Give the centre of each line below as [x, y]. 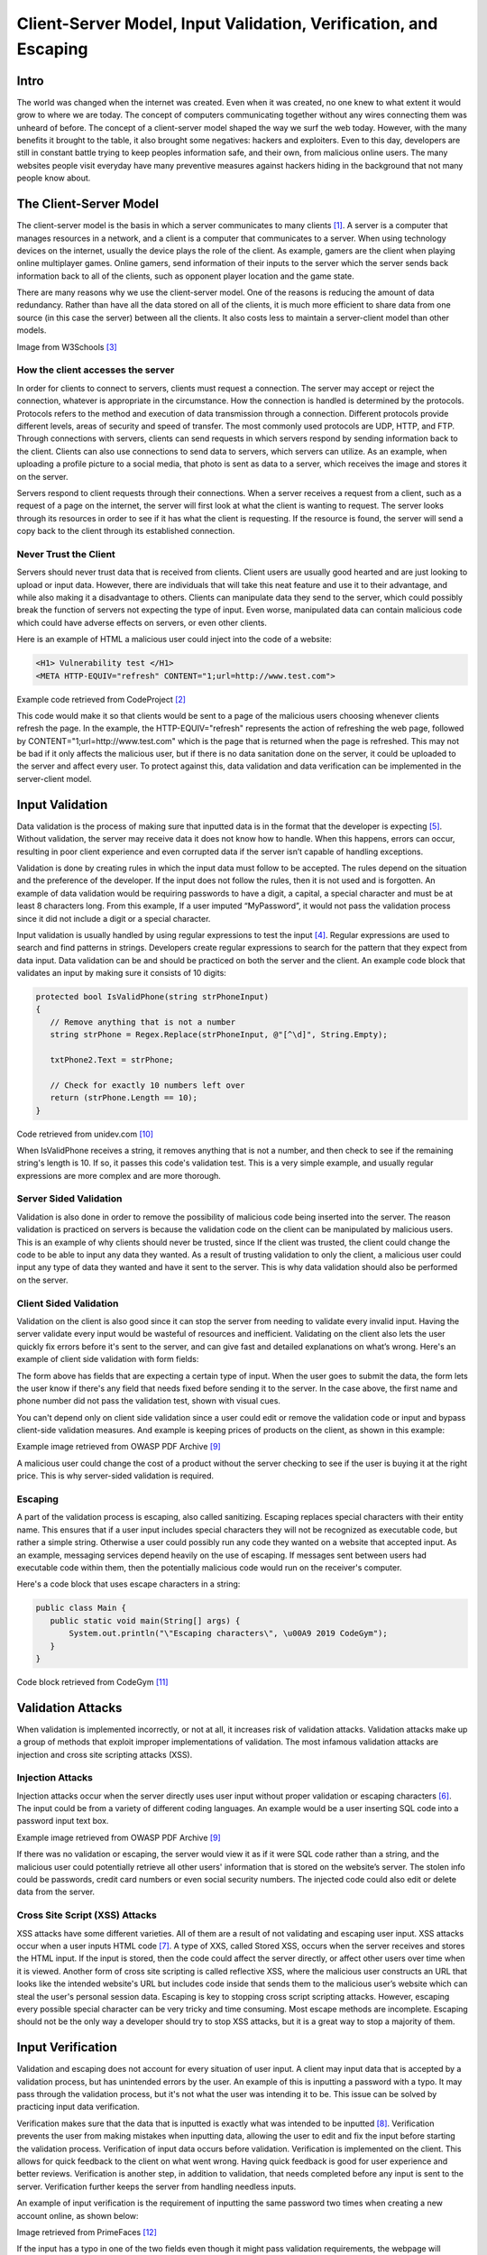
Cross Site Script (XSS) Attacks [87, 1915]
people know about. [54, 178]
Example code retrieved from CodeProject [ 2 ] [101, 699]
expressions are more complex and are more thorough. [119, 1175]
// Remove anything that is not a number [143, 1022]
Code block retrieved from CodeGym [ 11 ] [92, 1681]
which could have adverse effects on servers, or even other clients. [142, 622]
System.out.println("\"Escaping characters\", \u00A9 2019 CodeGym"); [228, 1634]
